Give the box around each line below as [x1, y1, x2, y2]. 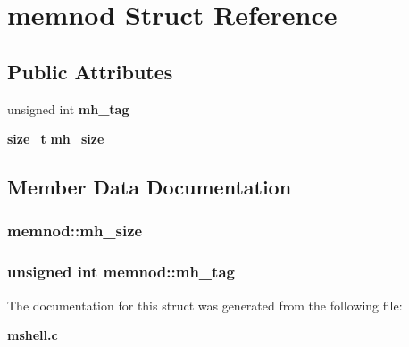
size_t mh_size [7, 129, 104, 148]
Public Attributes [7, 57, 173, 85]
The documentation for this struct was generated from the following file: [7, 295, 403, 314]
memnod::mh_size [7, 219, 143, 242]
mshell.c [7, 326, 58, 344]
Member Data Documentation [7, 173, 292, 201]
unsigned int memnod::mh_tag [7, 260, 235, 283]
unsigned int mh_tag [7, 99, 129, 118]
